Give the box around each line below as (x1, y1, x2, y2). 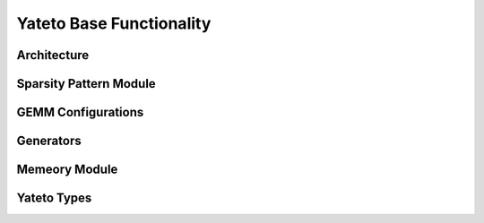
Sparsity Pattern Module (16, 76, 156, 91)
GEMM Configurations (16, 105, 144, 120)
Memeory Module (16, 162, 118, 177)
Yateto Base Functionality (16, 13, 212, 33)
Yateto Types (16, 191, 92, 206)
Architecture (16, 47, 90, 63)
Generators (16, 133, 82, 149)
